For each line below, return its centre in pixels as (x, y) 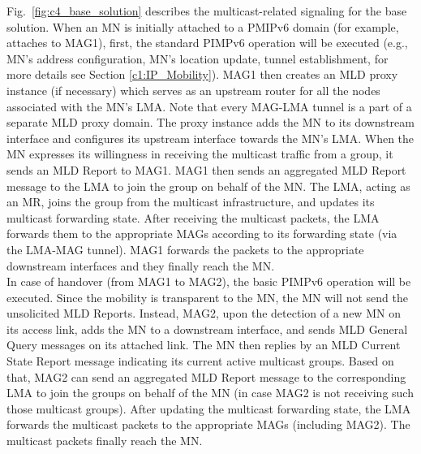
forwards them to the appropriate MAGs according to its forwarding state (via (202, 233)
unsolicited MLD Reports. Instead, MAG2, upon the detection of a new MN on (204, 313)
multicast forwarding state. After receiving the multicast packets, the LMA (193, 217)
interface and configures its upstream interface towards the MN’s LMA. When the (210, 138)
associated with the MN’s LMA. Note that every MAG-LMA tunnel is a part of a (209, 106)
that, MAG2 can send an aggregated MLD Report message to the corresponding (206, 376)
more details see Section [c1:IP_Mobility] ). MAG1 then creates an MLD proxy (202, 74)
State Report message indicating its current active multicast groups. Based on (200, 361)
